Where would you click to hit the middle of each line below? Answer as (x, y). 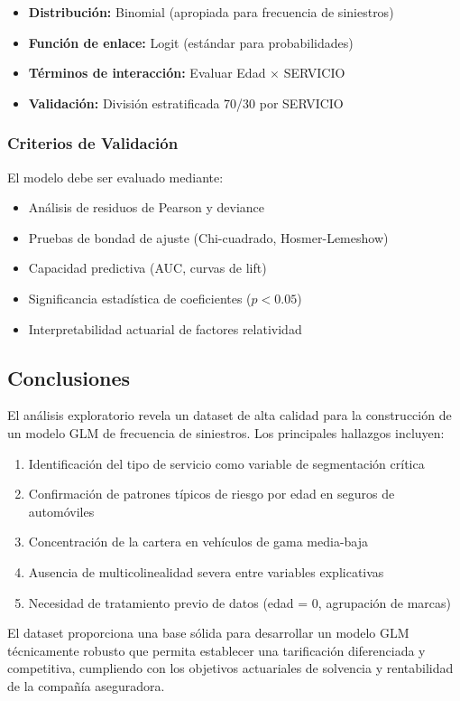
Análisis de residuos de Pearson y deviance (146, 207)
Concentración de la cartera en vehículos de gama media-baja (198, 542)
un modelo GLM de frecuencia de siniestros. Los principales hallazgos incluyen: (226, 432)
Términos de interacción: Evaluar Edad (147, 73)
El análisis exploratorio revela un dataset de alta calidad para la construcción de (230, 415)
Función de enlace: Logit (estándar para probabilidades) (191, 42)
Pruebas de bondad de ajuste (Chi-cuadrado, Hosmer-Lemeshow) (208, 237)
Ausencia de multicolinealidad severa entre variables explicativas (206, 571)
